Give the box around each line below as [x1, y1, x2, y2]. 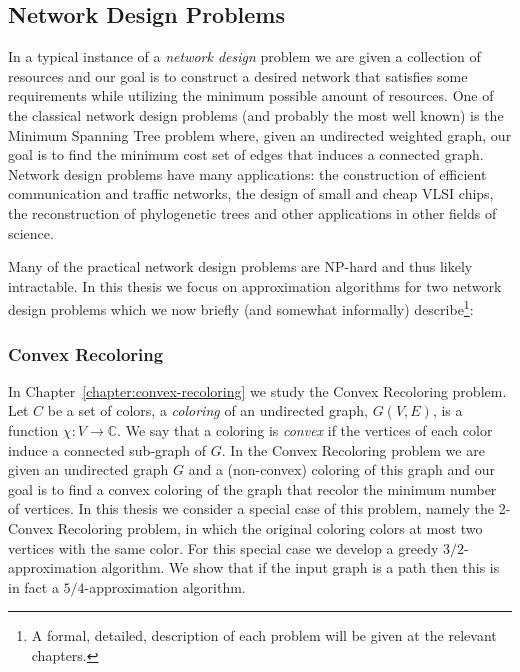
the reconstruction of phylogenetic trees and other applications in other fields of [8, 202, 497, 223]
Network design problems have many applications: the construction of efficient [8, 163, 487, 184]
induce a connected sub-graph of [8, 439, 207, 460]
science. [8, 222, 54, 243]
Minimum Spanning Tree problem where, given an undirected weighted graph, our [8, 124, 512, 145]
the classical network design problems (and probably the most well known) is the [8, 104, 504, 125]
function [8, 419, 59, 440]
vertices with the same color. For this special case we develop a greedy [8, 537, 439, 558]
